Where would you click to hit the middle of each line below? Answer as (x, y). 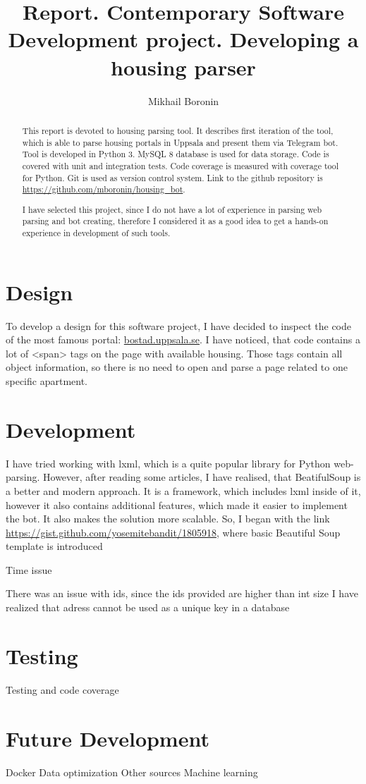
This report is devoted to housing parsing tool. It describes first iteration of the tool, (178, 130)
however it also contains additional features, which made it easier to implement (177, 504)
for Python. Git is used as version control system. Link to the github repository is (172, 177)
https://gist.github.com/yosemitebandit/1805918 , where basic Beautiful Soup (173, 532)
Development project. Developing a (183, 39)
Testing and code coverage (62, 689)
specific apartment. (47, 381)
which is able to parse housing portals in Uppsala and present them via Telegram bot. (180, 142)
